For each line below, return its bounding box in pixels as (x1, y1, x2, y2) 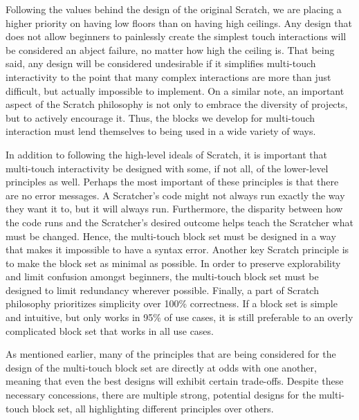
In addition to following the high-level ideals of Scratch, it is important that (6, 147, 327, 161)
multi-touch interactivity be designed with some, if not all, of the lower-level (6, 161, 329, 175)
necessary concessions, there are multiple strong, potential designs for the (6, 387, 316, 402)
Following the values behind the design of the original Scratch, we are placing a (6, 2, 342, 16)
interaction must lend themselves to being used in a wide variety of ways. (6, 124, 316, 138)
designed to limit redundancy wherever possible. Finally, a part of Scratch (6, 282, 319, 297)
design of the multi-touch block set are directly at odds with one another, (6, 360, 317, 374)
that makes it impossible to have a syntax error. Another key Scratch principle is (6, 242, 349, 257)
